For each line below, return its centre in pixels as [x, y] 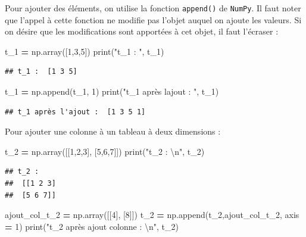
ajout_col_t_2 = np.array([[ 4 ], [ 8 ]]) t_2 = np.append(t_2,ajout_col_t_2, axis [152, 215]
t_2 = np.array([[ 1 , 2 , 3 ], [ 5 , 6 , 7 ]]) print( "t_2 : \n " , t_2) [105, 151]
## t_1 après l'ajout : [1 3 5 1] [75, 112]
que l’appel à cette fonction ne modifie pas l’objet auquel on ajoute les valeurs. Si [153, 19]
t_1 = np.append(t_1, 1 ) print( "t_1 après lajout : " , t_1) [112, 91]
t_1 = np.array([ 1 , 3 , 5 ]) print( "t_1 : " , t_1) [85, 51]
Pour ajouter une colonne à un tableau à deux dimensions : [113, 131]
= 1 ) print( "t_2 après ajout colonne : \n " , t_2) [92, 226]
